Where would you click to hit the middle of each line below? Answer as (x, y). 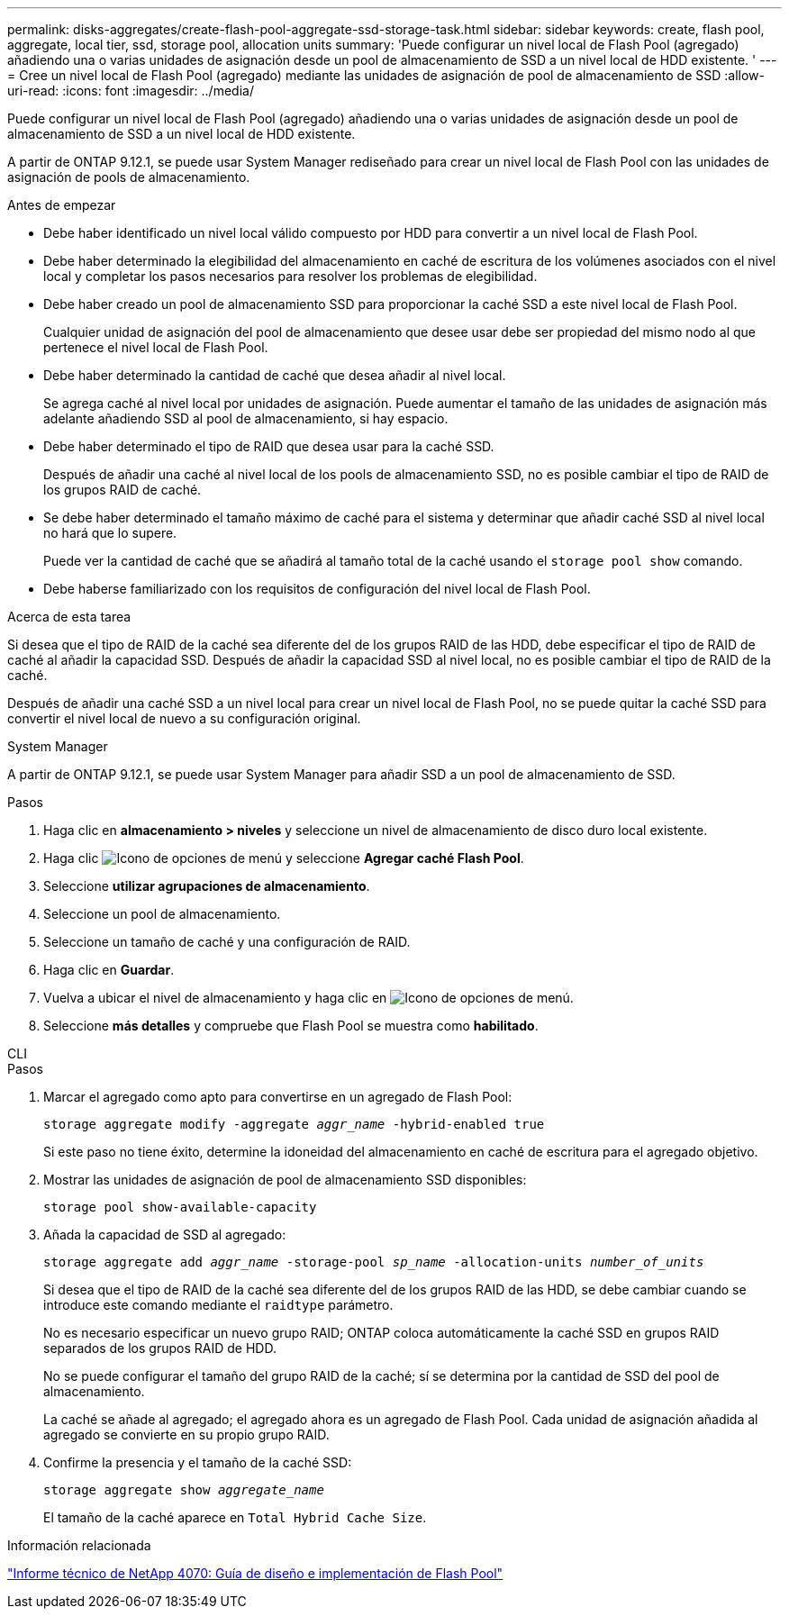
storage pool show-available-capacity (180, 1207)
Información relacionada (79, 1545)
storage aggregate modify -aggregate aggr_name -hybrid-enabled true (294, 1124)
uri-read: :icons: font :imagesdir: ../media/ (131, 91)
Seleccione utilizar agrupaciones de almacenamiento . (207, 886)
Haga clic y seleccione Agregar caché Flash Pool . (284, 858)
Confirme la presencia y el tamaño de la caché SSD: (198, 1462)
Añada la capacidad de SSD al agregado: (165, 1235)
